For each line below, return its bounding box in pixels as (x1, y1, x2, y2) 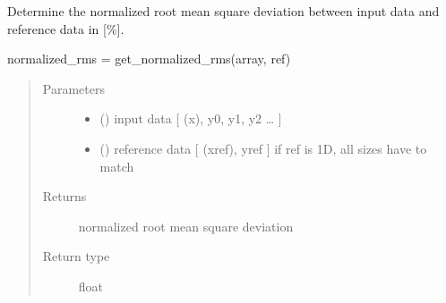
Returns (42, 187, 87, 206)
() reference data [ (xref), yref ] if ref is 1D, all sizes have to (99, 139, 427, 157)
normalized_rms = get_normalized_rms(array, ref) (7, 49, 291, 68)
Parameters (42, 79, 105, 97)
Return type (42, 247, 110, 265)
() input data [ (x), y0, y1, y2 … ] (99, 109, 282, 128)
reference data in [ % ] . (7, 19, 124, 38)
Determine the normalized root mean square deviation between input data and (7, 2, 440, 20)
